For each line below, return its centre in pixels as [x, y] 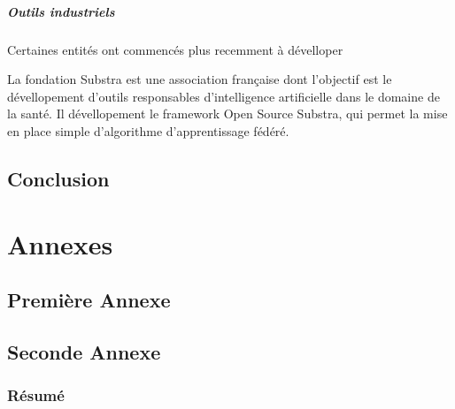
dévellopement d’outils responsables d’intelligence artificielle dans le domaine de [224, 96]
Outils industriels [61, 11]
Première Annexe [89, 300]
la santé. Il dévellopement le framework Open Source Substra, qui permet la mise [227, 114]
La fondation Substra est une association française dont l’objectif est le [200, 79]
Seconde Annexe [84, 351]
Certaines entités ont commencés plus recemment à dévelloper [175, 49]
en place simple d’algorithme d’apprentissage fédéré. [148, 130]
